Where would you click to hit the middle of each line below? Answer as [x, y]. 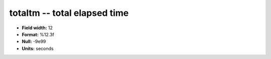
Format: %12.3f [38, 34]
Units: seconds [38, 48]
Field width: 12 [37, 28]
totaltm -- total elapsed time [69, 13]
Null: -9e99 [34, 42]
